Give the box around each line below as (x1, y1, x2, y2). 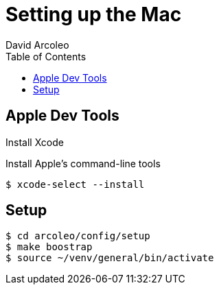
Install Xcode (5, 136, 64, 148)
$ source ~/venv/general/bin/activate (5, 252, 214, 264)
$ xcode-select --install (5, 178, 145, 190)
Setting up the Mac (5, 3, 182, 26)
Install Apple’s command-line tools (5, 157, 161, 169)
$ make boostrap (5, 241, 93, 253)
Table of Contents (5, 50, 87, 62)
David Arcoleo (5, 38, 69, 51)
